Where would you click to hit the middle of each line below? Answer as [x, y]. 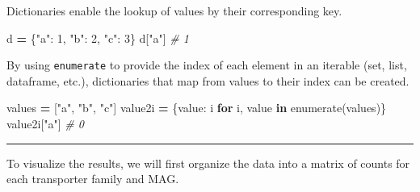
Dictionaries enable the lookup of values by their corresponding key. [174, 10]
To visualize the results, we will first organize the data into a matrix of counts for [208, 163]
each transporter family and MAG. [93, 179]
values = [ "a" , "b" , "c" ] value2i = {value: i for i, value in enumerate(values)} [197, 108]
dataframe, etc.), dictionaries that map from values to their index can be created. [208, 80]
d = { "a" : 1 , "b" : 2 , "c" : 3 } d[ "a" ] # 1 [98, 38]
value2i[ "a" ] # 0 [45, 124]
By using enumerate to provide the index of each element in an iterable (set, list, [207, 65]
